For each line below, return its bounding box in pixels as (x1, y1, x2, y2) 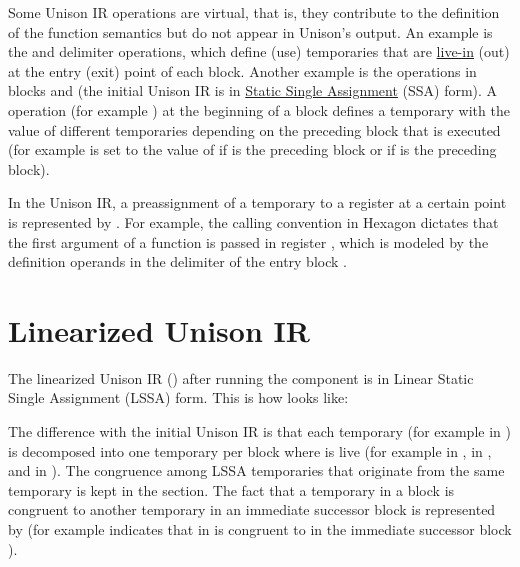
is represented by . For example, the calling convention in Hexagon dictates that (8, 211, 499, 232)
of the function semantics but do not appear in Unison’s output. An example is (8, 21, 493, 42)
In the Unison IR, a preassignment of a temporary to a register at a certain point (8, 192, 507, 213)
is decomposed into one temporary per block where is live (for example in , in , (8, 440, 492, 461)
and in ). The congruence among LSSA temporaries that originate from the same (8, 460, 505, 481)
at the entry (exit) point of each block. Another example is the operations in (8, 60, 477, 81)
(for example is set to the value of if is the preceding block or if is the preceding (8, 139, 497, 160)
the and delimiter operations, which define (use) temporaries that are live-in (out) (8, 41, 510, 62)
